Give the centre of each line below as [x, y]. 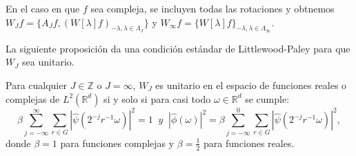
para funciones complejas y [117, 143]
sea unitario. [48, 62]
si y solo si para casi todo [157, 98]
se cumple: [267, 98]
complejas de [33, 98]
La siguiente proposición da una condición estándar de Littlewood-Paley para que [178, 48]
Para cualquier [36, 85]
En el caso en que [43, 8]
